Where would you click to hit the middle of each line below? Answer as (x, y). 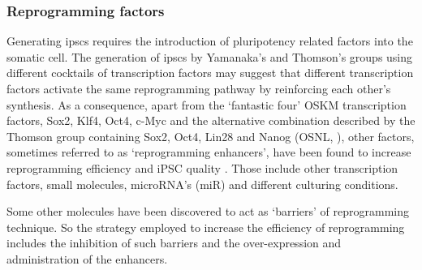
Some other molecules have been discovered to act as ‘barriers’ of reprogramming (208, 211)
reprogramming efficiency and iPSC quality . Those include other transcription (202, 167)
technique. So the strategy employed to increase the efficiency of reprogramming (206, 227)
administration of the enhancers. (87, 258)
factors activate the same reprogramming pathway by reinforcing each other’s (199, 88)
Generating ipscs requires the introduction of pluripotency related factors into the (210, 41)
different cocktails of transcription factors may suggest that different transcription (210, 73)
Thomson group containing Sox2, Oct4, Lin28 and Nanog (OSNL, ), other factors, (211, 136)
